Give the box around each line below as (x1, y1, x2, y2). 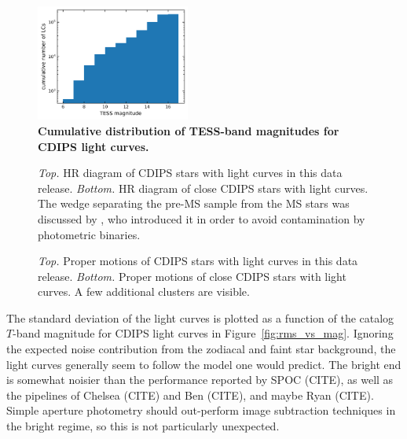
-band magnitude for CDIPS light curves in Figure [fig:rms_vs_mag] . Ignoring (13, 325, 394, 341)
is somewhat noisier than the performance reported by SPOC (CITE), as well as (6, 371, 394, 388)
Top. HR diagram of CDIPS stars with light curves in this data (38, 164, 343, 181)
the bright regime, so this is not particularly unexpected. (6, 418, 280, 434)
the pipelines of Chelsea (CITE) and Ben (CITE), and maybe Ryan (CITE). (6, 386, 374, 403)
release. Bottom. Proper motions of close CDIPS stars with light (38, 267, 346, 284)
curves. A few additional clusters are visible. (38, 283, 250, 300)
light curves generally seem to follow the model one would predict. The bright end (6, 356, 401, 372)
